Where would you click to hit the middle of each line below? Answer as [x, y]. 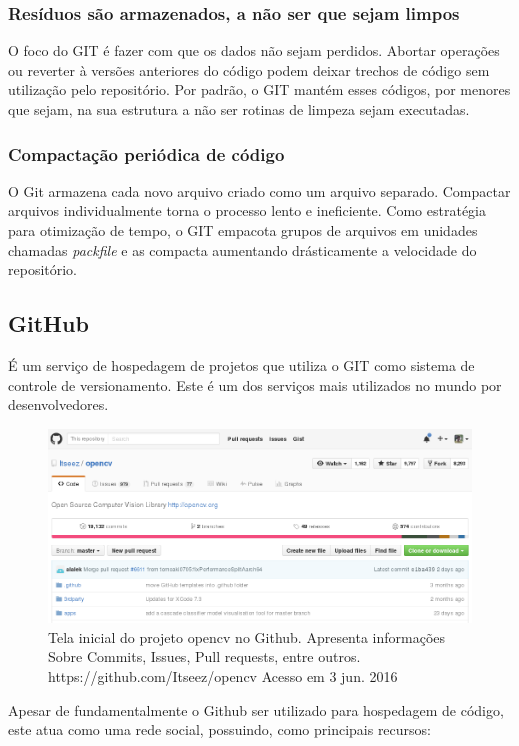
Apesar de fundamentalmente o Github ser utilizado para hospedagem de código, [256, 709]
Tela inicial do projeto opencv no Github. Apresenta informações [247, 636]
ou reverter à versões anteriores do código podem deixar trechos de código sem [249, 69]
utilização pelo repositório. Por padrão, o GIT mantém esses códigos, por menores [259, 89]
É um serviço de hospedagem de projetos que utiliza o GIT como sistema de [241, 364]
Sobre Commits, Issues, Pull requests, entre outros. [204, 656]
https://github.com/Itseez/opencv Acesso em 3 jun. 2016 [223, 676]
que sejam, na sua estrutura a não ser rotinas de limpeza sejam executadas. [239, 109]
